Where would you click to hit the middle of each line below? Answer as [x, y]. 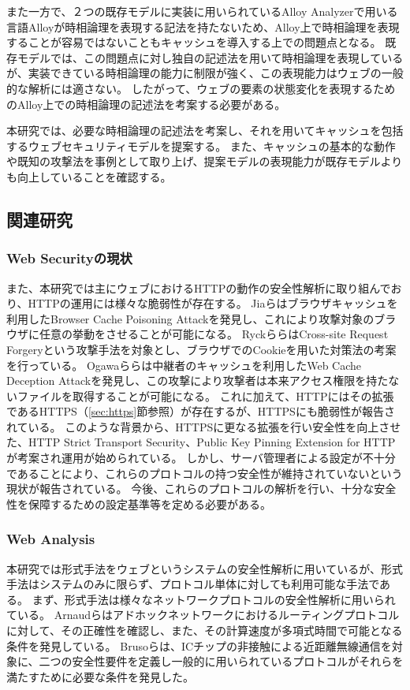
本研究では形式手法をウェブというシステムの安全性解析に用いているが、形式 [205, 568]
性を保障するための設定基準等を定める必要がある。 [139, 504]
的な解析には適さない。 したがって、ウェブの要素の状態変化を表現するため [201, 88]
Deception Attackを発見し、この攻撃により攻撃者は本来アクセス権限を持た [198, 380]
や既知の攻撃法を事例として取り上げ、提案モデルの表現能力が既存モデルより [205, 161]
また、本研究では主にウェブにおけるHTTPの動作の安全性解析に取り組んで [199, 287]
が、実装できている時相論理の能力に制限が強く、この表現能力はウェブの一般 [205, 73]
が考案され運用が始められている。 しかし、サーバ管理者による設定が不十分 [201, 458]
